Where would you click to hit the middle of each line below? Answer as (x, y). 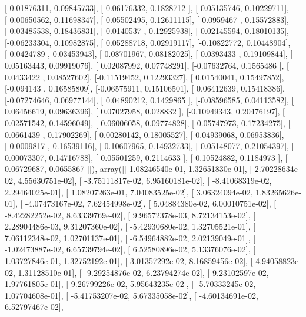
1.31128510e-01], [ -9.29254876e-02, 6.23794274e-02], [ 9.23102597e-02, (143, 272)
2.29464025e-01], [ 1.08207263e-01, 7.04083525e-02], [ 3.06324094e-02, (129, 192)
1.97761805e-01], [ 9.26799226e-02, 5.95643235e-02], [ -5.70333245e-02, (130, 284)
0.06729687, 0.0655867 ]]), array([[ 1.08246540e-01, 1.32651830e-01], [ (129, 169)
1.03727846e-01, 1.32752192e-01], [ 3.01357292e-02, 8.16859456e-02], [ (129, 261)
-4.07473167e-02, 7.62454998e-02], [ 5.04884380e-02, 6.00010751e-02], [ (151, 203)
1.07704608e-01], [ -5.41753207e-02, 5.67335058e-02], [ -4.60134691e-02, (132, 295)
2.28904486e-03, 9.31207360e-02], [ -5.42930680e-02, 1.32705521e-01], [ (130, 226)
